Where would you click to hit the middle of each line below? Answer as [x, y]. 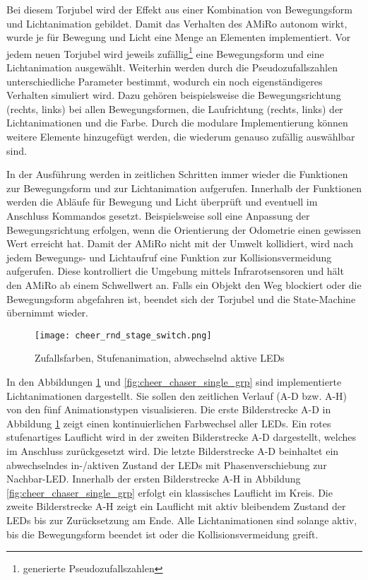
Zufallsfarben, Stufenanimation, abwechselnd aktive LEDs [160, 358]
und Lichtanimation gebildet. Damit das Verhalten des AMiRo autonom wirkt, [177, 23]
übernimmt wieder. [47, 313]
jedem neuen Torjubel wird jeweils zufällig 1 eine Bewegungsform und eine [165, 52]
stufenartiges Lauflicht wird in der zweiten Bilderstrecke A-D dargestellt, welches [182, 437]
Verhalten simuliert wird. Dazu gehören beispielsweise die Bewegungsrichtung [174, 95]
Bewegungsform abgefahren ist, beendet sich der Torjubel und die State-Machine [181, 298]
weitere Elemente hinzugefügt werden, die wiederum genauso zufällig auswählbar [181, 136]
